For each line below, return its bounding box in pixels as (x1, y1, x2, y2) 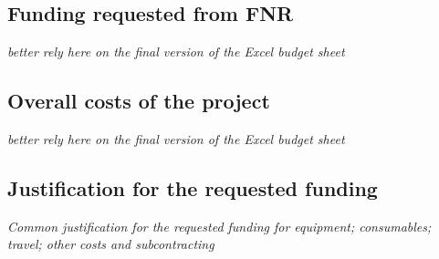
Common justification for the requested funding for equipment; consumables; (7, 216, 432, 235)
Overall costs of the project (7, 87, 270, 115)
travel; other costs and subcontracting (7, 234, 214, 254)
